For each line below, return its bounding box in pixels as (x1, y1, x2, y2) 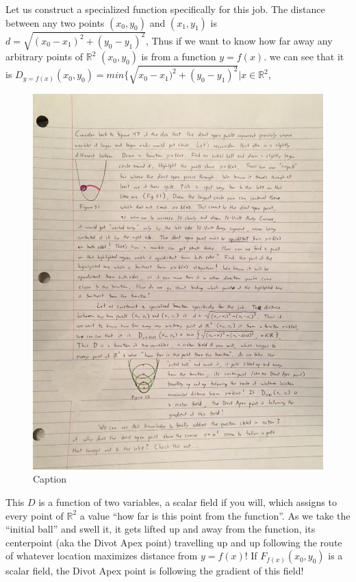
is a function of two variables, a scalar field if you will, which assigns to (38, 495, 337, 509)
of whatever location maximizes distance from (5, 548, 198, 563)
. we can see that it (264, 49, 344, 64)
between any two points (5, 15, 105, 29)
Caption (33, 472, 67, 486)
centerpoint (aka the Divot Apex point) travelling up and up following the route (5, 535, 342, 549)
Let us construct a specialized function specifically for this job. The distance (5, 2, 325, 16)
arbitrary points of (5, 49, 84, 64)
